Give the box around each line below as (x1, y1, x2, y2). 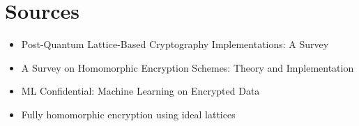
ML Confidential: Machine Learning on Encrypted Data (21, 84, 260, 98)
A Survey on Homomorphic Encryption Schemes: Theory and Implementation (21, 60, 354, 74)
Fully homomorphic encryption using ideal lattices (21, 107, 236, 121)
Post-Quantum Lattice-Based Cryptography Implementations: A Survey (21, 37, 329, 52)
